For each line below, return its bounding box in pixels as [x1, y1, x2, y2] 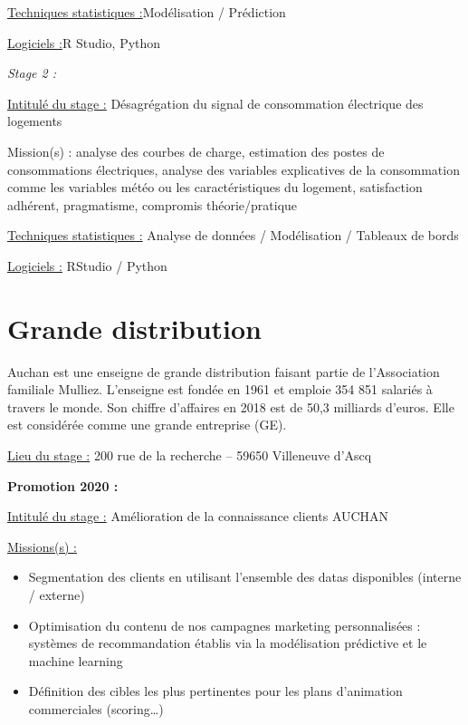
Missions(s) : [7, 536, 77, 556]
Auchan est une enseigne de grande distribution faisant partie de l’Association [7, 362, 440, 381]
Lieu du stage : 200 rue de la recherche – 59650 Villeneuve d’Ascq [7, 446, 372, 465]
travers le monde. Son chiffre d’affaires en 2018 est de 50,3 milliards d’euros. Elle [7, 397, 454, 416]
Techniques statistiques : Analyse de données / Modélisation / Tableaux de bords [7, 226, 459, 245]
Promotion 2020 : [7, 476, 119, 495]
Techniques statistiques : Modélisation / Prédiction [7, 3, 286, 21]
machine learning [28, 651, 123, 670]
